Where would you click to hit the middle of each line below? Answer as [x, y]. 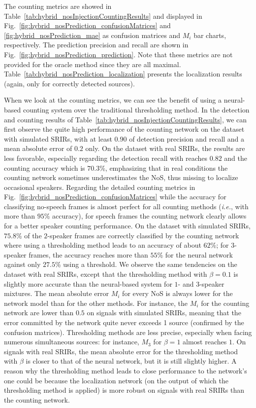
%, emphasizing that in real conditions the [164, 167]
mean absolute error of [38, 148]
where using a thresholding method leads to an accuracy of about [103, 245]
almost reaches [205, 342]
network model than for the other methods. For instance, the [96, 303]
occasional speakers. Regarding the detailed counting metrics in [100, 187]
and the [236, 158]
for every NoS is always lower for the [177, 293]
